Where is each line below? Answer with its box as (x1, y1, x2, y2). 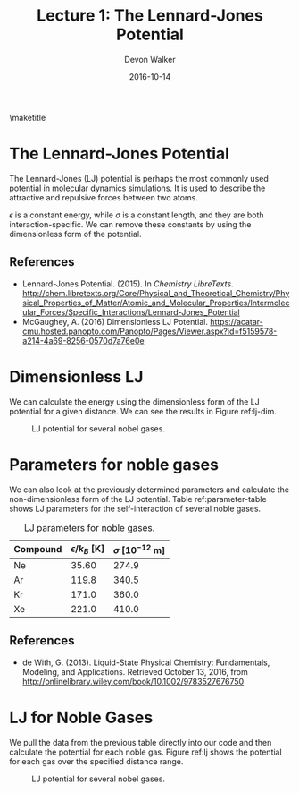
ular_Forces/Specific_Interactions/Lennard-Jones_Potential (21, 306, 240, 318)
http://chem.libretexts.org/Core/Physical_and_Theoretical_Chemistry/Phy (21, 287, 290, 298)
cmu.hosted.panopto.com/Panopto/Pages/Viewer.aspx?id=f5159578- (21, 326, 278, 337)
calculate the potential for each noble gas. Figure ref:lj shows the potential (9, 746, 283, 757)
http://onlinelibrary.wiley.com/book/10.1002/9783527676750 (21, 676, 245, 686)
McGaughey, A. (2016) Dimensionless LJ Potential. (21, 316, 208, 327)
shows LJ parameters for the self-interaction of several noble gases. (9, 503, 262, 514)
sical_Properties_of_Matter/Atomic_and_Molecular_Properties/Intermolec (21, 297, 290, 308)
